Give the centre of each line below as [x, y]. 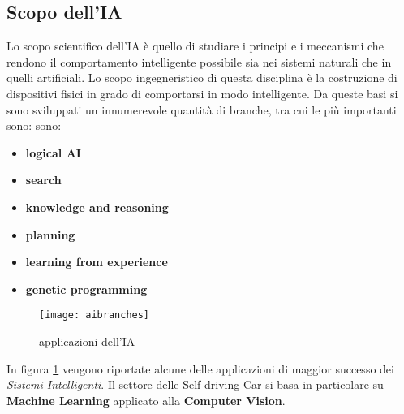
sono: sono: [34, 125]
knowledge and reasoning [97, 207]
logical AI [53, 152]
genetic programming [86, 289]
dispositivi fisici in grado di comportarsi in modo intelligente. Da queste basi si [202, 93]
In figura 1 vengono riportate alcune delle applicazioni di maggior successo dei [200, 368]
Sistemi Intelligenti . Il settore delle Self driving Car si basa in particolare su [195, 384]
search [43, 180]
